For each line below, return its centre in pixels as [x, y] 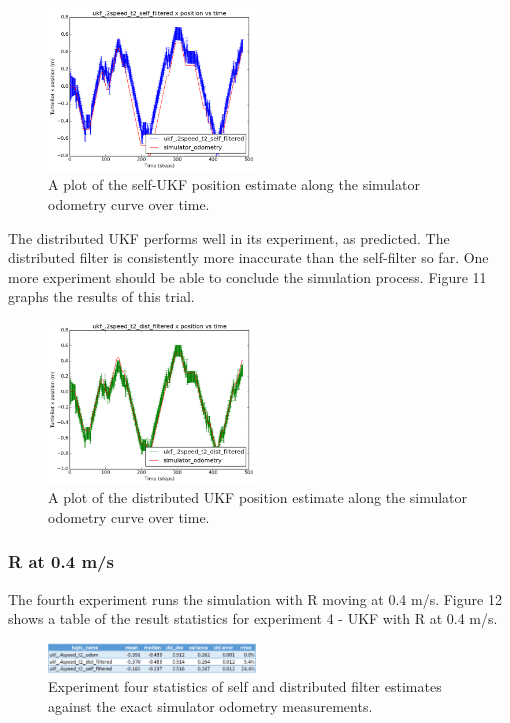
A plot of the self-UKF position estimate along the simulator [234, 184]
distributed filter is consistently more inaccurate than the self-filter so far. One [248, 257]
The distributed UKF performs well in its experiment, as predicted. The [229, 237]
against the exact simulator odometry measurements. [210, 705]
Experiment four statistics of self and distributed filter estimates [245, 686]
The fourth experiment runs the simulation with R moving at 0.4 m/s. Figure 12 [255, 598]
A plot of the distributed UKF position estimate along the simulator [258, 497]
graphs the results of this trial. [101, 296]
